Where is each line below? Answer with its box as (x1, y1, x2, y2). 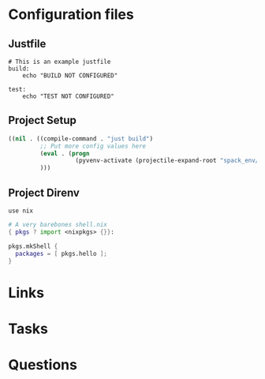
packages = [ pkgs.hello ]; (15, 250, 108, 257)
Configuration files (8, 6, 134, 24)
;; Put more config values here (39, 142, 147, 150)
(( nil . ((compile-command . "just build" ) (8, 134, 154, 143)
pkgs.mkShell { (8, 242, 58, 250)
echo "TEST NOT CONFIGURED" (22, 92, 114, 100)
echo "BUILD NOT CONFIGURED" (22, 72, 118, 80)
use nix (8, 207, 34, 215)
